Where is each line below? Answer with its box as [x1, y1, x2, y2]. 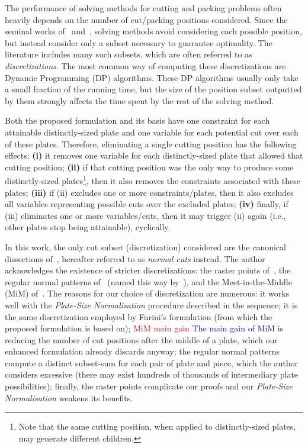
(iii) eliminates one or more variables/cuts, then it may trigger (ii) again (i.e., [5, 209, 286, 221]
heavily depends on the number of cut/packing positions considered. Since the [5, 13, 288, 25]
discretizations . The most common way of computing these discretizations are [5, 59, 286, 72]
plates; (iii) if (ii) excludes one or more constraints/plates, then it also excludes [5, 186, 294, 198]
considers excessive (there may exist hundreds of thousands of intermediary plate [5, 368, 299, 381]
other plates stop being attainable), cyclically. [5, 221, 171, 233]
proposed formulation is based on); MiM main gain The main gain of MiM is [5, 322, 284, 334]
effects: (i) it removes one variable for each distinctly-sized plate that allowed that [5, 149, 303, 162]
